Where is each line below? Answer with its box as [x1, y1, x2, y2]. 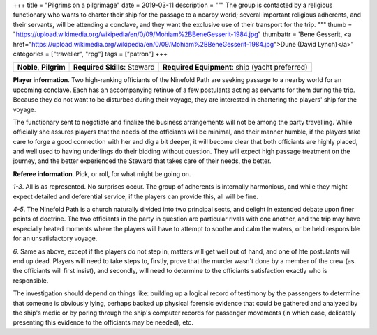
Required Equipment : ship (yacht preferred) [163, 63, 308, 72]
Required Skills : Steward [73, 63, 155, 72]
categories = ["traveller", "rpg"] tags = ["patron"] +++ [13, 49, 168, 58]
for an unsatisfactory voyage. [13, 234, 98, 243]
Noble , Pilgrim [17, 63, 66, 72]
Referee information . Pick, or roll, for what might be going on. [13, 169, 191, 178]
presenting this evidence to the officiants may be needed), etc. [13, 318, 193, 327]
